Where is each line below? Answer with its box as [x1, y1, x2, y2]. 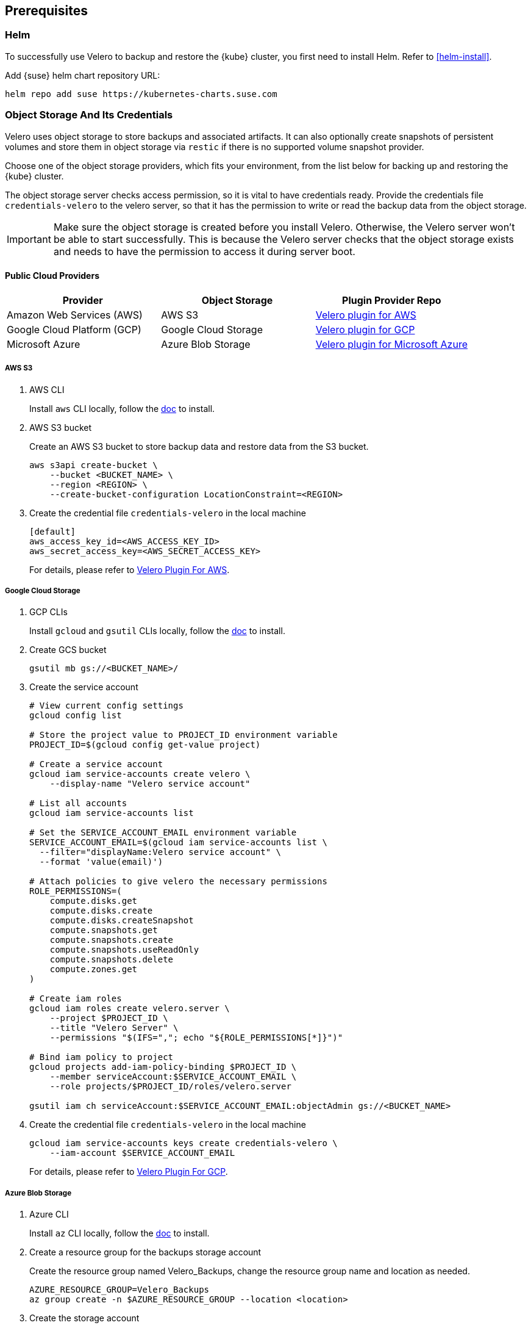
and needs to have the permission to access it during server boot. [53, 245, 355, 258]
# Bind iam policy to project [29, 1052, 174, 1063]
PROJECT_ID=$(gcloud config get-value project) [29, 740, 261, 750]
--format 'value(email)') [39, 857, 163, 867]
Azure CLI [29, 1209, 69, 1220]
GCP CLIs [29, 607, 68, 618]
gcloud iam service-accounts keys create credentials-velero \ [29, 1138, 338, 1149]
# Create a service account [29, 759, 163, 770]
